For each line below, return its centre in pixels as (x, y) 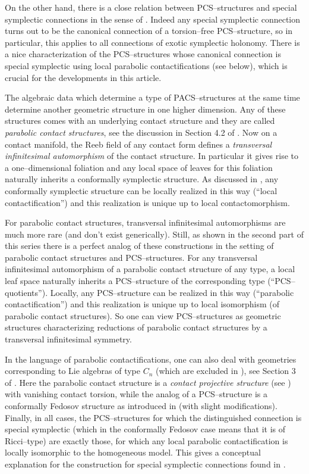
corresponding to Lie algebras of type (72, 371)
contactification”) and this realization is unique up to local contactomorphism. (147, 202)
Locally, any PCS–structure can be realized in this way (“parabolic (172, 292)
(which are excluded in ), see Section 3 (226, 371)
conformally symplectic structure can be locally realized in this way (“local (141, 190)
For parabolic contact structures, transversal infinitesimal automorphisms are (145, 222)
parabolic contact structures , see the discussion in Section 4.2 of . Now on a (141, 132)
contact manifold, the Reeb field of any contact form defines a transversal (138, 144)
